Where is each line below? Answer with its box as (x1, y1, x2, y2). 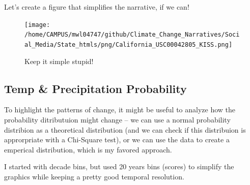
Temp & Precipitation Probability (4, 80, 187, 96)
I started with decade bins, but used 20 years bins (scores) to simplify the (4, 161, 234, 172)
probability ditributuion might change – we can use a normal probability (4, 114, 231, 125)
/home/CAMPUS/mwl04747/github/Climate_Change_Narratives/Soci (24, 31, 240, 39)
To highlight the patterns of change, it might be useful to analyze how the (4, 104, 236, 115)
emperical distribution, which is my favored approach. (4, 144, 172, 155)
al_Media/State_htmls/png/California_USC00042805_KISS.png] (24, 41, 233, 48)
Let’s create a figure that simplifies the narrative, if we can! (4, 2, 189, 12)
